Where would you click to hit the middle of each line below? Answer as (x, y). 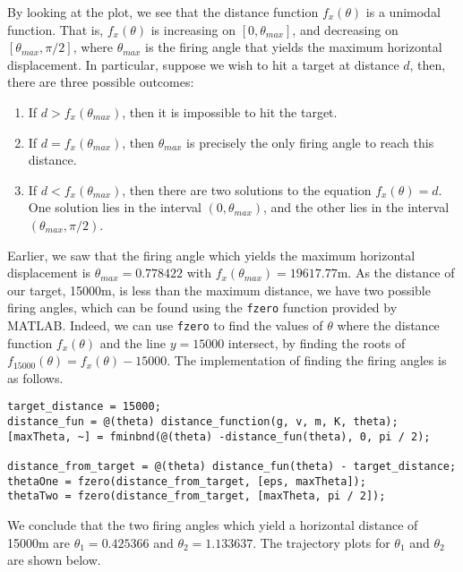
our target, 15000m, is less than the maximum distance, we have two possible (219, 290)
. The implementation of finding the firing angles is (307, 360)
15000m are (39, 542)
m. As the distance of (396, 273)
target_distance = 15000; (84, 407)
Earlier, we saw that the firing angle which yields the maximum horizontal (211, 255)
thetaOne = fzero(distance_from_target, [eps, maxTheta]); (187, 481)
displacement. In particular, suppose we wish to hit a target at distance (203, 64)
